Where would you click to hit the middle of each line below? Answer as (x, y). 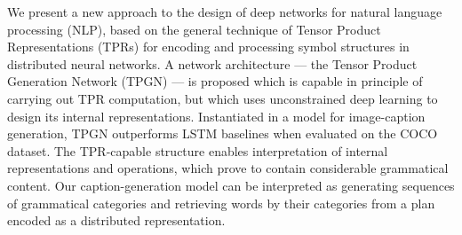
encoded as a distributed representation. (116, 220)
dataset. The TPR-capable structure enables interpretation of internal (198, 150)
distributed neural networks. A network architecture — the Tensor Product (212, 63)
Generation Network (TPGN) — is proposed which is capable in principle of (215, 81)
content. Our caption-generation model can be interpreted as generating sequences (231, 185)
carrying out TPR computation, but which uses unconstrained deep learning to (223, 98)
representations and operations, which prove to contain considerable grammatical (228, 168)
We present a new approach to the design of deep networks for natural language (225, 12)
